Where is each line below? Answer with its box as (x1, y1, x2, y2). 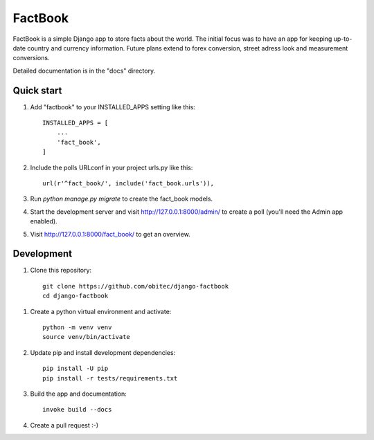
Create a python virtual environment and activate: (30, 307, 172, 315)
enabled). (30, 217, 58, 226)
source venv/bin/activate (42, 333, 131, 341)
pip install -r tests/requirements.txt (42, 374, 178, 382)
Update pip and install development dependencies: (30, 348, 176, 356)
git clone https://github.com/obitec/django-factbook (42, 282, 229, 290)
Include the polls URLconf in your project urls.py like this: (30, 163, 193, 172)
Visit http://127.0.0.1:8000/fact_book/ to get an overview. (30, 230, 190, 238)
